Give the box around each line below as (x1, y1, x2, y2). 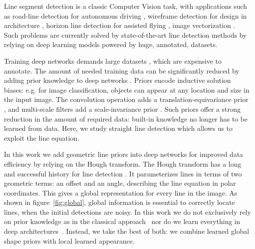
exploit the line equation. (4, 132, 80, 143)
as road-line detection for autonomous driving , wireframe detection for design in (4, 10, 247, 21)
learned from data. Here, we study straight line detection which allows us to (4, 123, 233, 133)
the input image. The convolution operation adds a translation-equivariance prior (4, 94, 249, 104)
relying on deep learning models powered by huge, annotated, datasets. (4, 39, 218, 50)
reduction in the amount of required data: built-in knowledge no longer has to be (4, 113, 248, 124)
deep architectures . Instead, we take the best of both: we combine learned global (4, 226, 249, 236)
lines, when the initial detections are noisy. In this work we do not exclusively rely (4, 206, 251, 217)
